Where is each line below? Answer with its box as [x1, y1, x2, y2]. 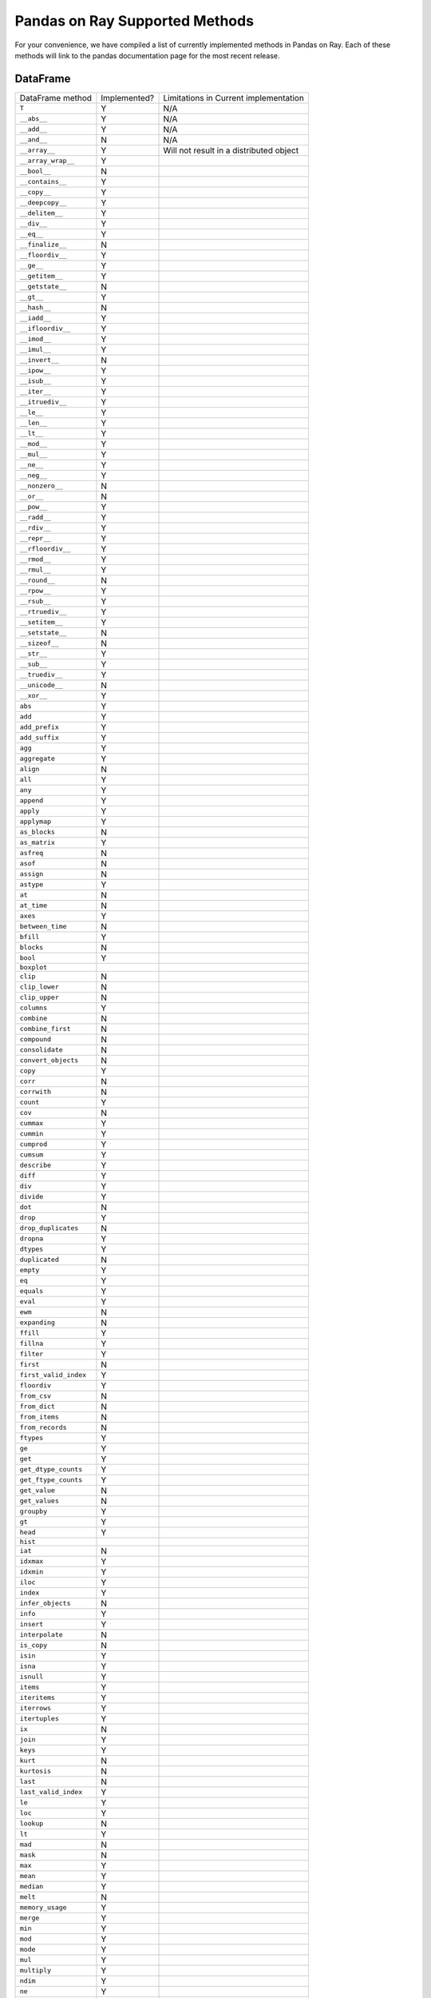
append [19, 796, 44, 805]
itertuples [19, 1714, 60, 1723]
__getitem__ [19, 272, 63, 281]
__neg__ [19, 472, 48, 480]
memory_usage [19, 1903, 67, 1912]
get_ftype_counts [19, 1475, 83, 1484]
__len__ [19, 419, 48, 428]
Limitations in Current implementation [163, 92, 305, 103]
